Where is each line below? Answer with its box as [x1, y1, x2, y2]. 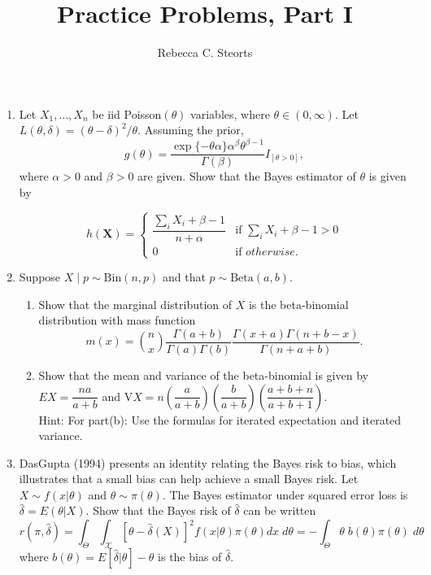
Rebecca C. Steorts [157, 44, 253, 61]
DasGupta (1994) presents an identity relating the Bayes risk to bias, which [19, 454, 397, 471]
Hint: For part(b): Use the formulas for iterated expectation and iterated [38, 411, 402, 428]
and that [163, 268, 206, 285]
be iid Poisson [92, 105, 162, 122]
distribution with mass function [38, 311, 196, 329]
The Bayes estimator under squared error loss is [169, 486, 408, 503]
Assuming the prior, [144, 121, 244, 138]
